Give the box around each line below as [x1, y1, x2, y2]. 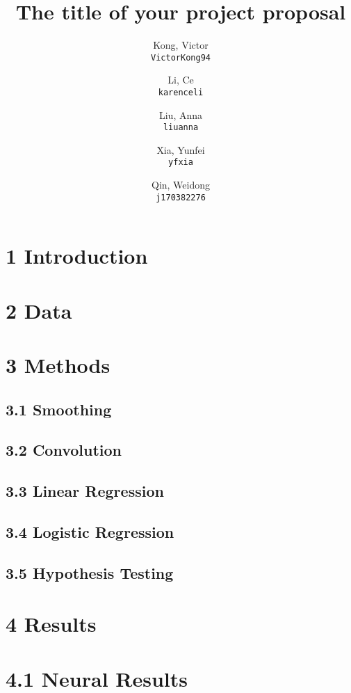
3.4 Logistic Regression [6, 521, 174, 543]
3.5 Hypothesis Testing [6, 561, 174, 583]
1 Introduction [6, 241, 148, 270]
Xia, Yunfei [156, 142, 205, 157]
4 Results [6, 610, 97, 638]
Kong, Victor [153, 38, 209, 52]
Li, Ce [168, 72, 194, 87]
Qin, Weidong [151, 177, 211, 192]
